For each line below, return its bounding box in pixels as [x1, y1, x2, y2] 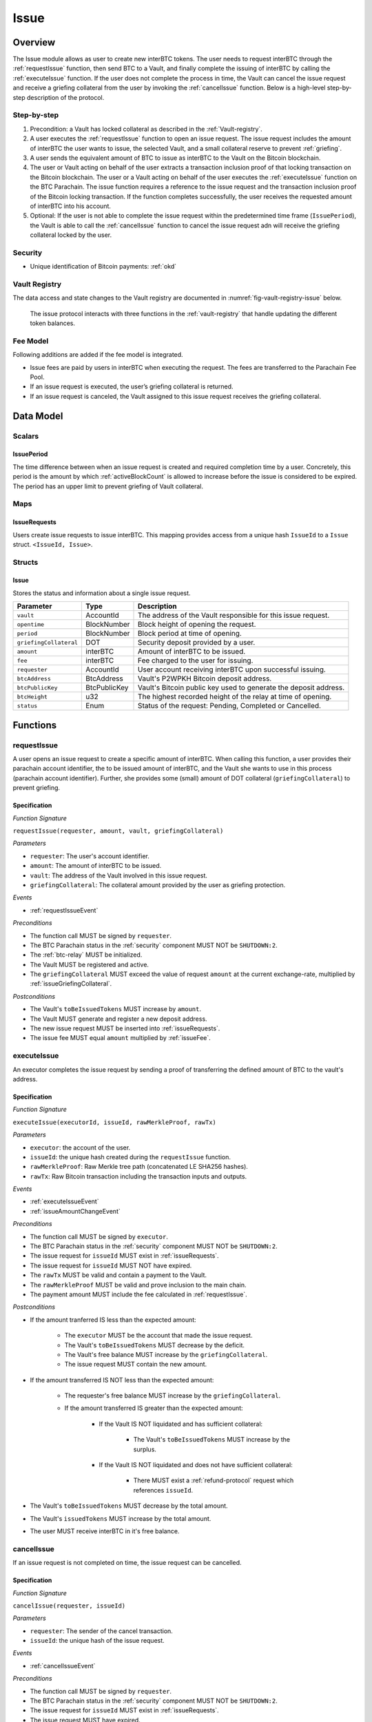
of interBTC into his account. [30, 202, 112, 210]
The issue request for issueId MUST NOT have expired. [30, 1261, 192, 1269]
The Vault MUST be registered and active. [30, 960, 149, 968]
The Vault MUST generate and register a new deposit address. [30, 1015, 207, 1023]
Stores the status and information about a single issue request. [12, 589, 191, 597]
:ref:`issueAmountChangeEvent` [30, 1207, 121, 1215]
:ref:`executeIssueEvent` [30, 1197, 99, 1205]
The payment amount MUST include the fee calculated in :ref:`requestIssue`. [30, 1290, 247, 1298]
